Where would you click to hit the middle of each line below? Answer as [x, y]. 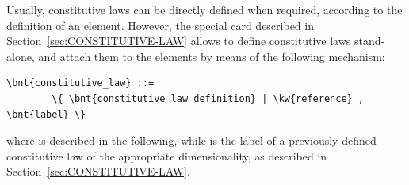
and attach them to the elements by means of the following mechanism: [212, 56]
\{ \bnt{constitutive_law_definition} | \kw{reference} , [208, 98]
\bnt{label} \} [46, 114]
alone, [21, 56]
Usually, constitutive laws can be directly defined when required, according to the [204, 9]
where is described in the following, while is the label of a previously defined [191, 140]
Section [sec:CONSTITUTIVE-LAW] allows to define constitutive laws [179, 41]
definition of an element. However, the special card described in [160, 25]
